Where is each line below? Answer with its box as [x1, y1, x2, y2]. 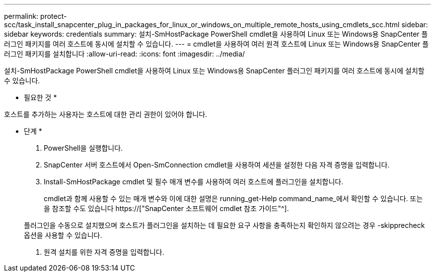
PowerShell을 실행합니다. [44, 144, 123, 152]
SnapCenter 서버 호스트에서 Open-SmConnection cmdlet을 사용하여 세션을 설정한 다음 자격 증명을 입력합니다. [44, 161, 390, 169]
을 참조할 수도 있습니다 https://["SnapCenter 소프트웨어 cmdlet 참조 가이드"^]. [44, 204, 289, 213]
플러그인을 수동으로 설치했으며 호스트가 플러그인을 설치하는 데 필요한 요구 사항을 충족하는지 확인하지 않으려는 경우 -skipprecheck [24, 221, 425, 229]
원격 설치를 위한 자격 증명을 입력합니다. [44, 248, 164, 256]
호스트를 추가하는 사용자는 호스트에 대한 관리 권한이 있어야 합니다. [4, 110, 208, 118]
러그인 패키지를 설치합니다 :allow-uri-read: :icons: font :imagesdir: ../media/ [4, 50, 245, 58]
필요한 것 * [24, 93, 57, 102]
